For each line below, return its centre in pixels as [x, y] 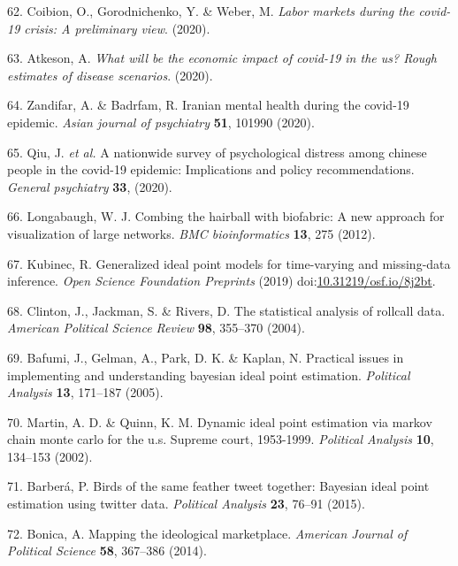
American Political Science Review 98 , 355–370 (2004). [156, 328]
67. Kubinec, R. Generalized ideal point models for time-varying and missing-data [229, 263]
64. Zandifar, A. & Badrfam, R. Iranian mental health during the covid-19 [208, 105]
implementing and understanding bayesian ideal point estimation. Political [209, 375]
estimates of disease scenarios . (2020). [110, 75]
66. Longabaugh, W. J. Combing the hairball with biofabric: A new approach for [226, 216]
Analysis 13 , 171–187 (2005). [85, 392]
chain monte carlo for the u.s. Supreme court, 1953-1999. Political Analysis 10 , [221, 439]
